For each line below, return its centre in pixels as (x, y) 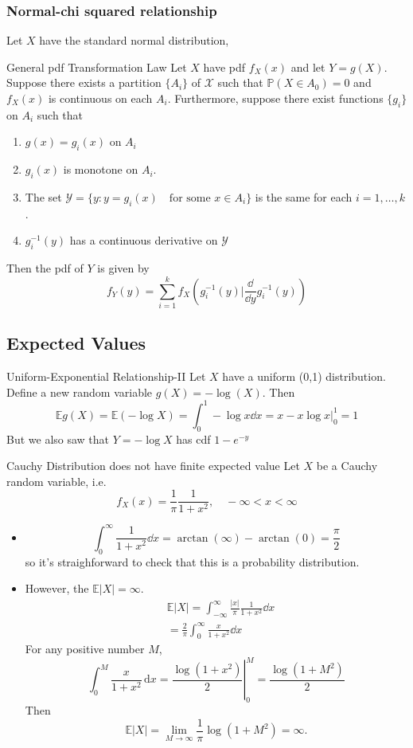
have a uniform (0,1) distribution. (304, 376)
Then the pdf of (45, 268)
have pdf (224, 67)
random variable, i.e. (56, 481)
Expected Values (76, 343)
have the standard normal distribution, (134, 40)
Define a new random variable (80, 392)
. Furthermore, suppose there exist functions (275, 98)
